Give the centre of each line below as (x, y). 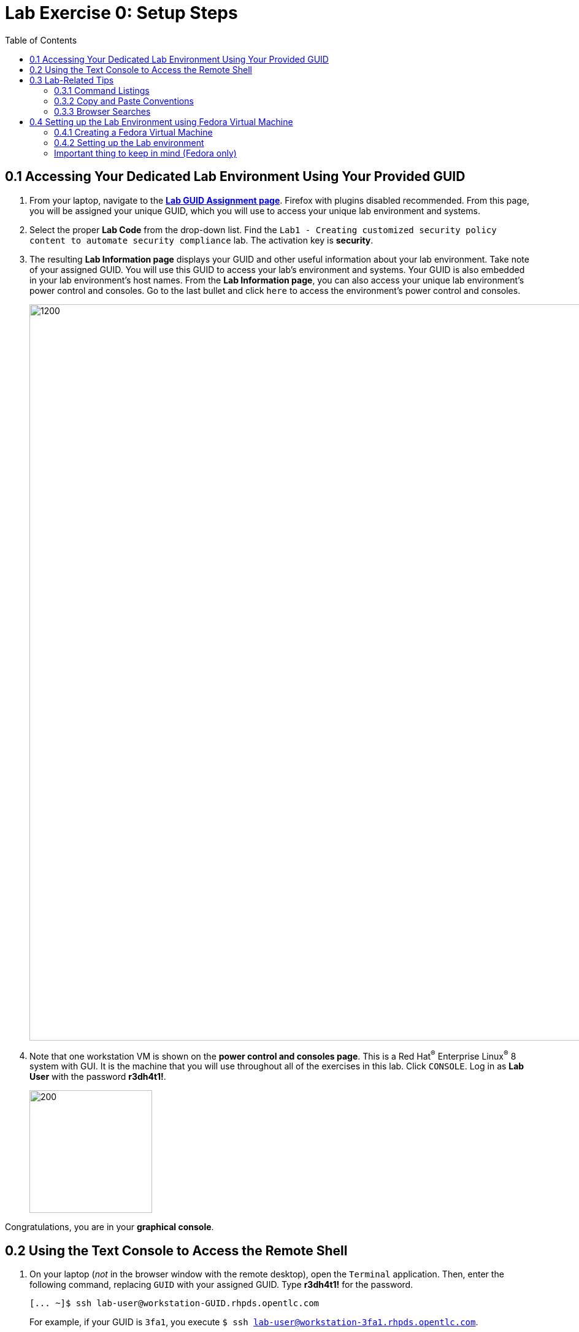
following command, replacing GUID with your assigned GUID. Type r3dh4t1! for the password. (221, 1285)
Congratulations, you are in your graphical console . (109, 1227)
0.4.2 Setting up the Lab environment (129, 142)
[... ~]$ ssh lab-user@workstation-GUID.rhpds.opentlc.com (174, 1303)
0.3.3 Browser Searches (102, 111)
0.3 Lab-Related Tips (72, 80)
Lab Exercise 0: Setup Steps (121, 13)
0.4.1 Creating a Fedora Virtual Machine (133, 132)
